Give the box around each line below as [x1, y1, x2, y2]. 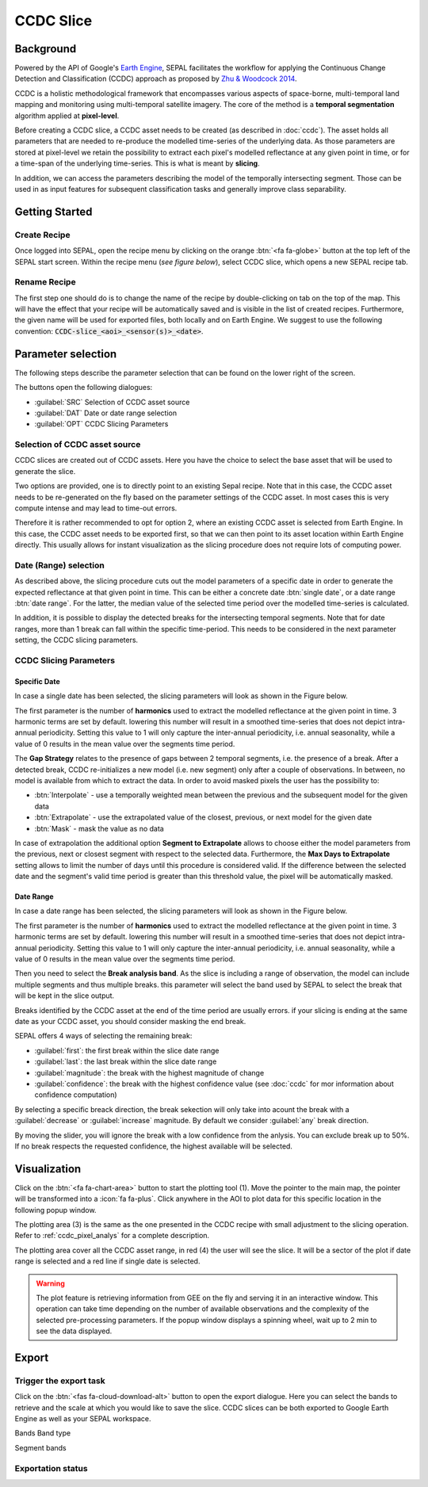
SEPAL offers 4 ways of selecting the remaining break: [14, 1031, 193, 1041]
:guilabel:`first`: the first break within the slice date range [34, 1045, 220, 1055]
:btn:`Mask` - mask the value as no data [34, 824, 164, 833]
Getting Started [14, 205, 93, 218]
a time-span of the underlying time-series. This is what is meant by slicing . [14, 159, 261, 168]
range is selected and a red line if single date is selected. [14, 1256, 201, 1266]
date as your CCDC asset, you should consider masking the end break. [14, 1016, 246, 1026]
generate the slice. [14, 466, 76, 476]
